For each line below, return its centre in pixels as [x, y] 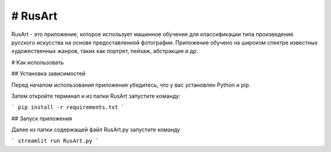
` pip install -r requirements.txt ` [68, 107]
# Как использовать [38, 62]
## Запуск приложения [42, 118]
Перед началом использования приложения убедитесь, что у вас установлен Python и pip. [131, 85]
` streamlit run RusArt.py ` [55, 141]
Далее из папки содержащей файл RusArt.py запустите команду [96, 130]
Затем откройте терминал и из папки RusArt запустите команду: [96, 96]
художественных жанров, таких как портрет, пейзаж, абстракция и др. [105, 51]
